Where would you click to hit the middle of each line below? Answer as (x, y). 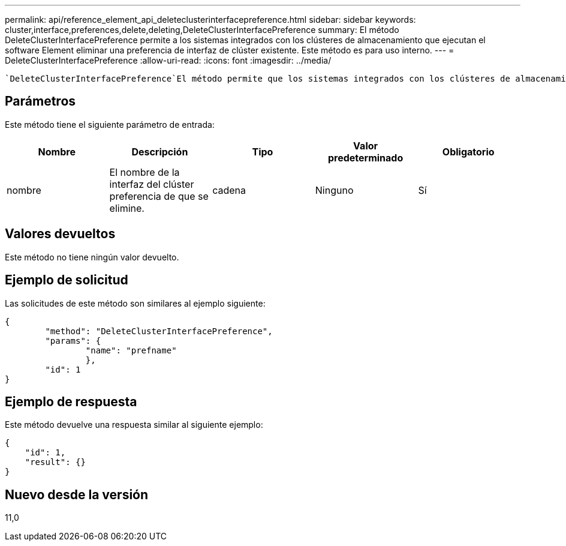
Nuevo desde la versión (77, 494)
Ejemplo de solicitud (67, 280)
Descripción (160, 151)
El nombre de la (144, 172)
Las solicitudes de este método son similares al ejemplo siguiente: (135, 303)
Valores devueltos (60, 234)
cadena (229, 190)
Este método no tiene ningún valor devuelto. (92, 257)
